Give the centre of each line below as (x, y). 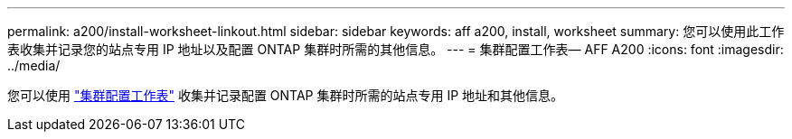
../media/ (34, 65)
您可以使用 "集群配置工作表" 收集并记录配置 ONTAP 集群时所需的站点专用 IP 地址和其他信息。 (286, 95)
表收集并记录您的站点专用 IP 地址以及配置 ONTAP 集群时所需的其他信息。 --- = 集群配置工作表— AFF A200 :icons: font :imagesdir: (396, 49)
